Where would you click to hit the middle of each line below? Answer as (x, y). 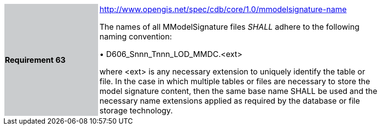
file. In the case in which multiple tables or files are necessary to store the (235, 81)
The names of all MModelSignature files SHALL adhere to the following (230, 27)
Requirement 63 (35, 60)
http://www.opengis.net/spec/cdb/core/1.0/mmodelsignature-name (223, 9)
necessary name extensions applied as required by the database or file (230, 101)
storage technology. (136, 111)
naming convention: (136, 37)
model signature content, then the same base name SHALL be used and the (239, 91)
